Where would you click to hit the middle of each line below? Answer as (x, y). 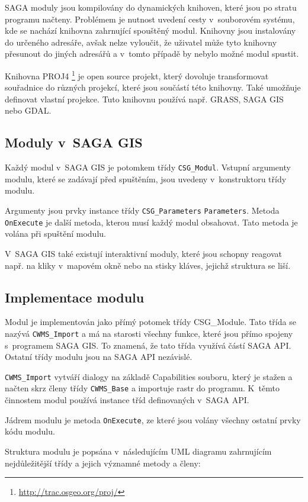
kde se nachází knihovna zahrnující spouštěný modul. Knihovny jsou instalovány (150, 30)
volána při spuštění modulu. (55, 234)
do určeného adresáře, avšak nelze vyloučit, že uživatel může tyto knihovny (141, 42)
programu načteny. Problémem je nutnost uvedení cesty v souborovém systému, (150, 19)
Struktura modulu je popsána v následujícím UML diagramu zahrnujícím (138, 451)
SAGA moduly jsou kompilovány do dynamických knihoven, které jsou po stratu (151, 7)
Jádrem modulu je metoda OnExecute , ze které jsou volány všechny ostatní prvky (153, 419)
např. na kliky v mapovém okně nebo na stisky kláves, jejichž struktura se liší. (148, 265)
